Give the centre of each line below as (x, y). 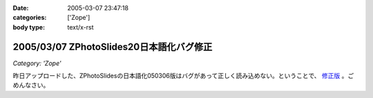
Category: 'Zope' (37, 63)
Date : (21, 8)
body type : (29, 27)
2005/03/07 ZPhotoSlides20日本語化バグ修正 (113, 47)
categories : (30, 18)
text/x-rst (80, 27)
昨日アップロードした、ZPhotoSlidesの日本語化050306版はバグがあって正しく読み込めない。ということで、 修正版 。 (180, 76)
